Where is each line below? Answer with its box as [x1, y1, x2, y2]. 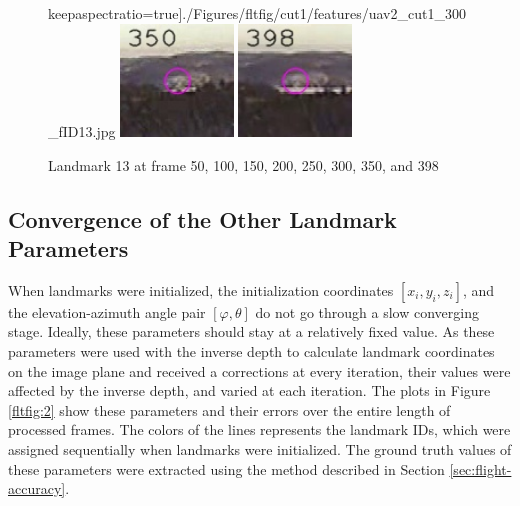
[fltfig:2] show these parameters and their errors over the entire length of [8, 399, 451, 420]
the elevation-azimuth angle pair [8, 301, 206, 322]
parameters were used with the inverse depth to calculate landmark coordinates [8, 340, 495, 361]
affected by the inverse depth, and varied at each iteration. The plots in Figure [8, 380, 491, 401]
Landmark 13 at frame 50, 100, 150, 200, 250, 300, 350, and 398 [48, 154, 439, 175]
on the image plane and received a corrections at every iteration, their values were [8, 360, 511, 381]
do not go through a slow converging [255, 301, 479, 322]
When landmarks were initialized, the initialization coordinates [8, 279, 394, 300]
